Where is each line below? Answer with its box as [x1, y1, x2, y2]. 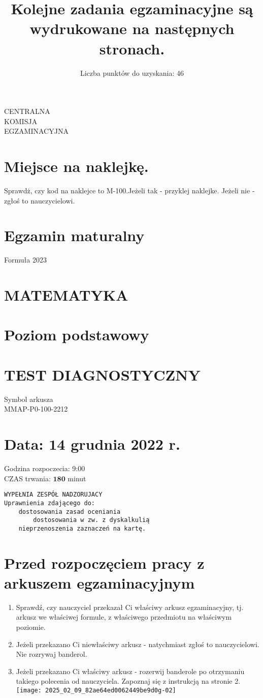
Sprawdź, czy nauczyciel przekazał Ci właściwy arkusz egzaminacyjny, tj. [16, 601, 244, 612]
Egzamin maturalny [4, 225, 145, 246]
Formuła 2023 [4, 254, 47, 265]
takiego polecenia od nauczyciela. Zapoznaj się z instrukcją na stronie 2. [16, 676, 241, 686]
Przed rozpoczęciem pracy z [4, 552, 205, 573]
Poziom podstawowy [4, 324, 149, 345]
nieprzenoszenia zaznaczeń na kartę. [18, 525, 146, 532]
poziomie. [16, 622, 46, 632]
